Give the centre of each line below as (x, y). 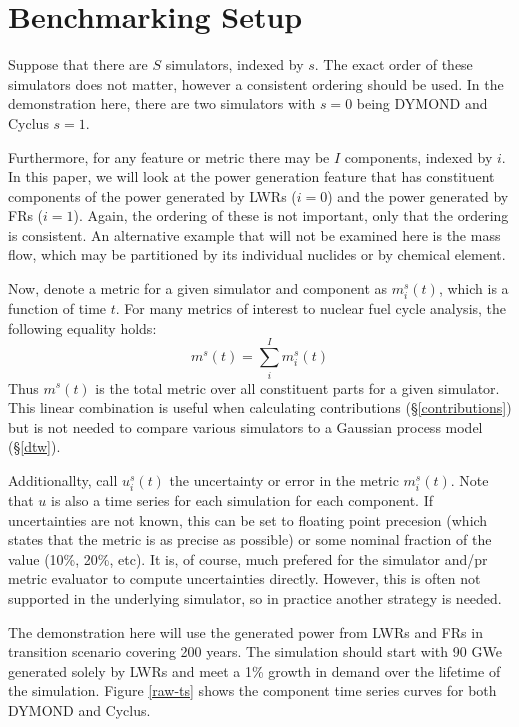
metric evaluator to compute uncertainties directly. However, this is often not (244, 578)
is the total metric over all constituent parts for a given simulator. (297, 387)
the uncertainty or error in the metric (284, 479)
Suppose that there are (78, 64)
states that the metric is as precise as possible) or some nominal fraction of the (250, 539)
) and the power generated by (418, 195)
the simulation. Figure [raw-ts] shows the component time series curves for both (252, 690)
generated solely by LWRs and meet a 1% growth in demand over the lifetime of (254, 670)
